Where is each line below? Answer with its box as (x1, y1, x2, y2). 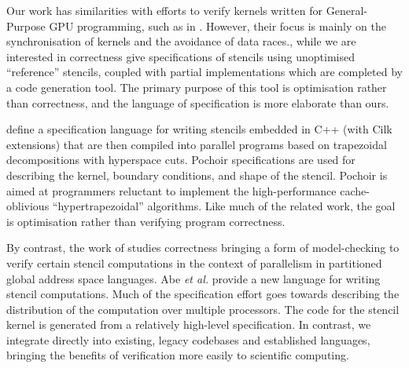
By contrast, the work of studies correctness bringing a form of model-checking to (6, 239, 400, 256)
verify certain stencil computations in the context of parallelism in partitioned (6, 254, 382, 271)
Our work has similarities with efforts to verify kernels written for (6, 2, 323, 18)
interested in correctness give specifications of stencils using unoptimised (6, 48, 355, 64)
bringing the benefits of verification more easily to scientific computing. (6, 347, 349, 363)
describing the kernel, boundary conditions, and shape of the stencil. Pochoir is (6, 166, 388, 183)
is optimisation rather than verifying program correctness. (6, 213, 286, 229)
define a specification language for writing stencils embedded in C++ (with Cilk (6, 121, 392, 137)
